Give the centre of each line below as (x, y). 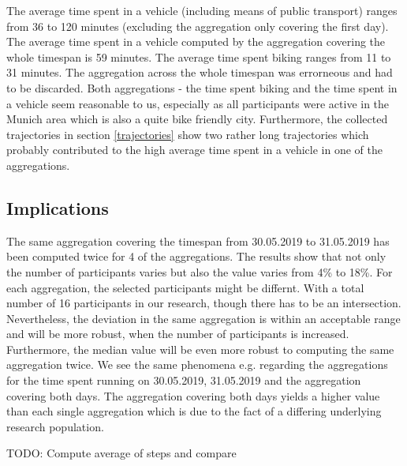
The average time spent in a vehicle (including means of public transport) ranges (202, 10)
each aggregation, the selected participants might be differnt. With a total (185, 287)
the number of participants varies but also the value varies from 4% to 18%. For (200, 271)
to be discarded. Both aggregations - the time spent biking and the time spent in (202, 87)
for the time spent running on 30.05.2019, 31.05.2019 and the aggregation (184, 380)
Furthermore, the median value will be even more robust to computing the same (200, 349)
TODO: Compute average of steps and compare (121, 453)
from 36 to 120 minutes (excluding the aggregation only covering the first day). (198, 26)
